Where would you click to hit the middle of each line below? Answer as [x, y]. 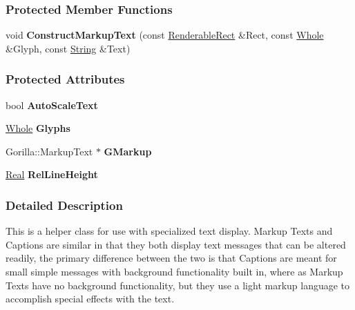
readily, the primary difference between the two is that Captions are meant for [171, 258]
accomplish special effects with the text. [90, 299]
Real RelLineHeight [52, 174]
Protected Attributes [65, 79]
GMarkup [128, 151]
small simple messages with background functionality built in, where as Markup [174, 271]
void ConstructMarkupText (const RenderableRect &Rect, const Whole [165, 35]
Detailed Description [64, 205]
